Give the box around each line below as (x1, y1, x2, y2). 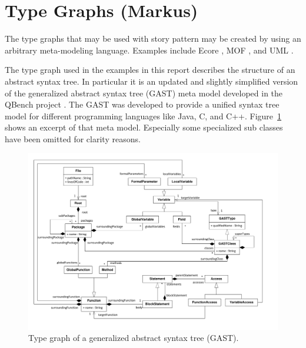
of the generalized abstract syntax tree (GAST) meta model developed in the (5, 86, 283, 99)
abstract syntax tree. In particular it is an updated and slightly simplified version (5, 75, 298, 87)
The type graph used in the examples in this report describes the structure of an (5, 63, 295, 76)
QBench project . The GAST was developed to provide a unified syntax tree (5, 98, 280, 111)
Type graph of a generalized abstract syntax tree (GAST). (28, 332, 239, 344)
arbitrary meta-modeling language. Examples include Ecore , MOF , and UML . (5, 43, 294, 56)
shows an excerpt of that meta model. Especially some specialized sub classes (5, 121, 283, 133)
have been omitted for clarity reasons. (5, 132, 141, 145)
